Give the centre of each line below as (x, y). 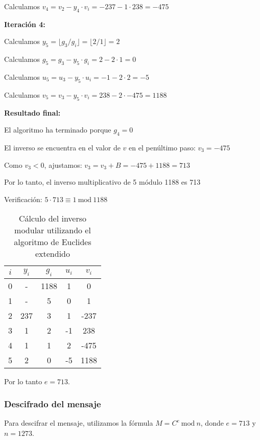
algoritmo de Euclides (53, 242)
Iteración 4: (25, 24)
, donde (212, 423)
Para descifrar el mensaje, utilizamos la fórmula (79, 423)
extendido (52, 254)
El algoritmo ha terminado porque (58, 130)
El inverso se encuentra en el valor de (62, 147)
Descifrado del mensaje (53, 404)
